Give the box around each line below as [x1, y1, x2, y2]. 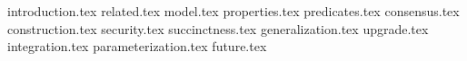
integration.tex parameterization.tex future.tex [7, 37, 267, 56]
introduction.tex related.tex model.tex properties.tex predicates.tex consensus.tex [7, 2, 460, 20]
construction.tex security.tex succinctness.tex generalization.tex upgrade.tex [7, 19, 429, 38]
